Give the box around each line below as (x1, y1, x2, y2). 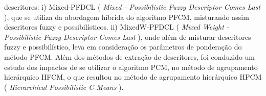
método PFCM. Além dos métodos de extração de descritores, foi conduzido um (4, 51, 255, 62)
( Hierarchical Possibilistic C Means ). (4, 81, 124, 92)
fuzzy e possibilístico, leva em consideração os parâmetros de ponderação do (4, 41, 242, 52)
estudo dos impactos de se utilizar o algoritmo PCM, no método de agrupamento (4, 61, 258, 72)
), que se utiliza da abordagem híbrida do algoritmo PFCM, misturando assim (4, 11, 249, 22)
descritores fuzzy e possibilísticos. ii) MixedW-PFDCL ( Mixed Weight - (4, 21, 229, 32)
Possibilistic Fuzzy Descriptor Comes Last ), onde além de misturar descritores (4, 31, 251, 42)
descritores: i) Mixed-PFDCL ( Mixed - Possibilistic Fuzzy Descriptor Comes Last (4, 2, 261, 12)
